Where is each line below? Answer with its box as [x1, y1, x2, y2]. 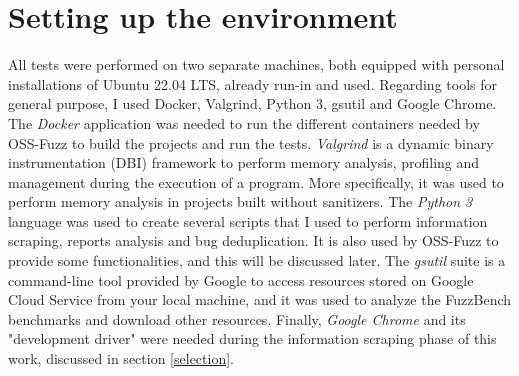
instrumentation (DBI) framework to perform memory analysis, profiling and [8, 152, 480, 173]
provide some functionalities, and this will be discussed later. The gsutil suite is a [8, 250, 506, 271]
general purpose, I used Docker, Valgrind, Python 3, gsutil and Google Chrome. [8, 93, 497, 114]
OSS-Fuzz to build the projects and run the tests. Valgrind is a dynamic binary [8, 132, 494, 153]
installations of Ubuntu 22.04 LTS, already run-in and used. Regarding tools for [8, 73, 497, 94]
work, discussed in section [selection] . [8, 348, 234, 369]
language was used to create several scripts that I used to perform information [8, 210, 488, 231]
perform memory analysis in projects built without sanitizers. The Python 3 [8, 191, 473, 212]
